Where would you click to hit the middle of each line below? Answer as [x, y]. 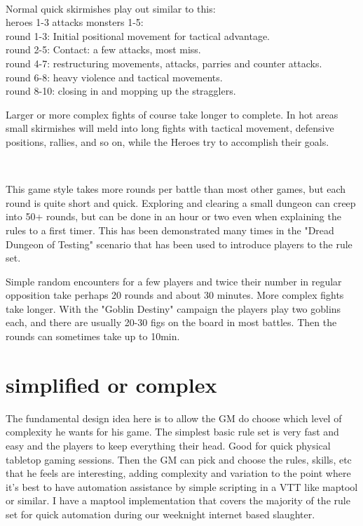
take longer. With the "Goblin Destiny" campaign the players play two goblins [173, 308]
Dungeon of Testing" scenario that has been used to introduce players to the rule [179, 244]
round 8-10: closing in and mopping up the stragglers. [121, 91]
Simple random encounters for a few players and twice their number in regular [174, 281]
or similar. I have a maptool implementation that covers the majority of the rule [178, 500]
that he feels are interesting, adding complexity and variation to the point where [178, 473]
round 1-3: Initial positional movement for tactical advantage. [138, 35]
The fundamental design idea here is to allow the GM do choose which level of [174, 418]
